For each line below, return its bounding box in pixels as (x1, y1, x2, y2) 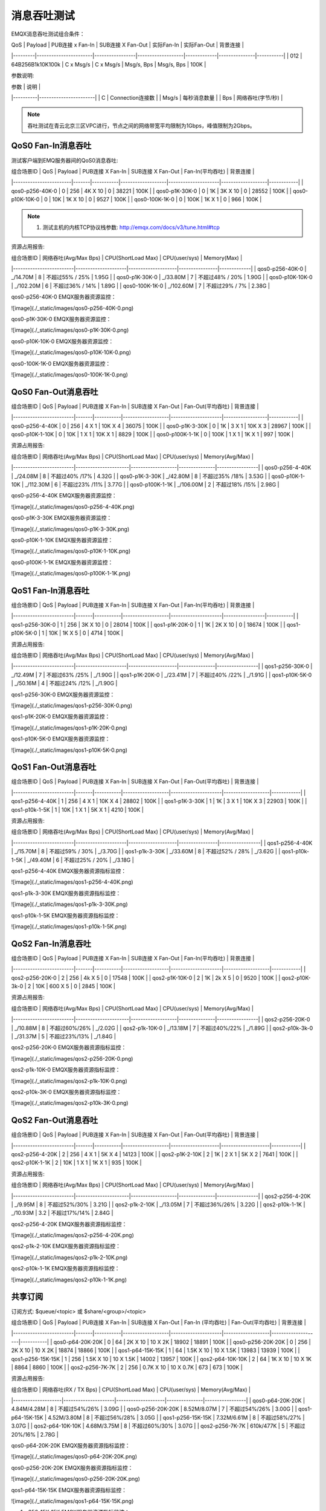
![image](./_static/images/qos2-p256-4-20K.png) (11, 1232, 134, 1239)
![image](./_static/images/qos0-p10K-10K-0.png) (11, 349, 132, 356)
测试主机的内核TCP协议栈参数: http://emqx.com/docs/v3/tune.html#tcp (42, 224, 220, 231)
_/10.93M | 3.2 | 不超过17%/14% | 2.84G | (11, 1209, 113, 1217)
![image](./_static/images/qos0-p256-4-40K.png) (11, 503, 135, 510)
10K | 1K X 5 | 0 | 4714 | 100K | (48, 629, 123, 637)
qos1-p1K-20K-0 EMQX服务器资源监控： (11, 713, 110, 720)
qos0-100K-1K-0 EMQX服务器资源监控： (11, 360, 111, 367)
